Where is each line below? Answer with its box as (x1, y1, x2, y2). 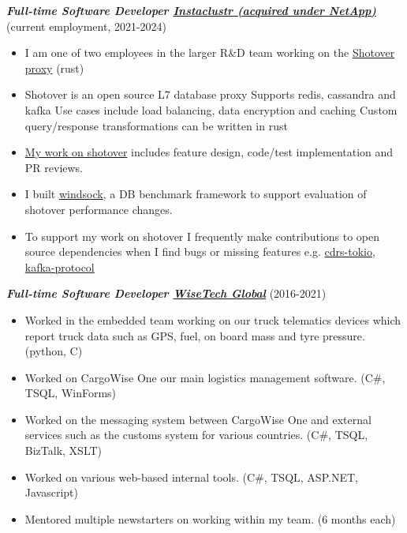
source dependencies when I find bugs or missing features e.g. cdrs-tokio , (24, 243, 375, 260)
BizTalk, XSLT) (24, 442, 103, 459)
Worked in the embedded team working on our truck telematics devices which (24, 311, 401, 328)
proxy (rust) (24, 59, 84, 76)
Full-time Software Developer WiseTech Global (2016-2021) (6, 285, 327, 302)
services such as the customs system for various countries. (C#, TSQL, (24, 426, 368, 443)
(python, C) (24, 343, 83, 359)
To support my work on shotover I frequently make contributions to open (24, 227, 380, 244)
